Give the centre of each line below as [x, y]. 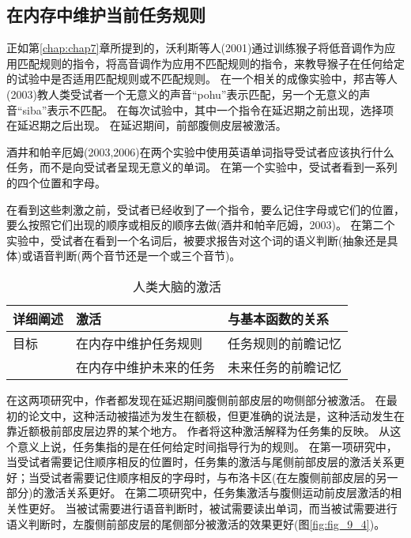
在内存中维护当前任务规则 [106, 15]
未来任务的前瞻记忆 [285, 367]
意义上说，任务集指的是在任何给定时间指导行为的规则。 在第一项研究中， [207, 446]
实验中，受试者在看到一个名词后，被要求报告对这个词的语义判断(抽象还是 [197, 240]
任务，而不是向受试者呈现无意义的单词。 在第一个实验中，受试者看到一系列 [202, 167]
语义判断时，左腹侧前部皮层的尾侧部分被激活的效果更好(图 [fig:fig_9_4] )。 [196, 523]
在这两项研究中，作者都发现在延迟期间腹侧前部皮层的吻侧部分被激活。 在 [196, 399]
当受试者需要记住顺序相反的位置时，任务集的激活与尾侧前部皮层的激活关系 [200, 462]
